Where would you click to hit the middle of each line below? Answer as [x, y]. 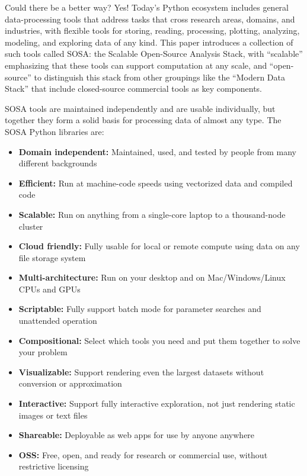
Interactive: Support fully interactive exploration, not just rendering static [157, 403]
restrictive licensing [54, 466]
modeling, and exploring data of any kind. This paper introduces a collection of [149, 42]
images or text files [53, 415]
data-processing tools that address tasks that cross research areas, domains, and [150, 19]
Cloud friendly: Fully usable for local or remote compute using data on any [159, 246]
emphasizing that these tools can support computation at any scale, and [136, 65]
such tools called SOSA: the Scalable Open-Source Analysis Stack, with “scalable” [154, 54]
